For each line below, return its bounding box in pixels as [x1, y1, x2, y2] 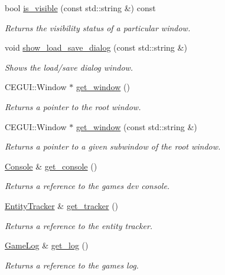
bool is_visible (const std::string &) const [5, 2, 156, 14]
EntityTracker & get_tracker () [5, 199, 119, 211]
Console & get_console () [5, 160, 97, 172]
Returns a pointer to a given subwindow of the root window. [5, 140, 221, 153]
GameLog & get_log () [5, 239, 89, 251]
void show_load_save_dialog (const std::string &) [5, 41, 187, 54]
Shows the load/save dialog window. [5, 61, 133, 73]
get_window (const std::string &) [76, 120, 197, 132]
